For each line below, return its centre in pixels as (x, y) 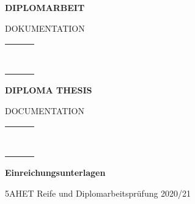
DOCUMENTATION (45, 110)
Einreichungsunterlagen (55, 173)
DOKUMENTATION (45, 28)
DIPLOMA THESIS (49, 90)
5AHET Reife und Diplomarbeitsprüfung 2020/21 (98, 193)
